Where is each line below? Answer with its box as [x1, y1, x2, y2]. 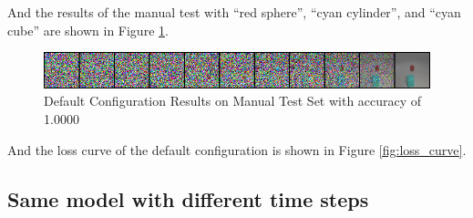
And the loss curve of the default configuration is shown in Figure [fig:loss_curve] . [7, 140, 467, 159]
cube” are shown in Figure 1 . [7, 20, 169, 39]
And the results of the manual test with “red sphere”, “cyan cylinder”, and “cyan [7, 3, 461, 21]
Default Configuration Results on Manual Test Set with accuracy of [44, 91, 422, 110]
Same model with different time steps [7, 184, 369, 213]
